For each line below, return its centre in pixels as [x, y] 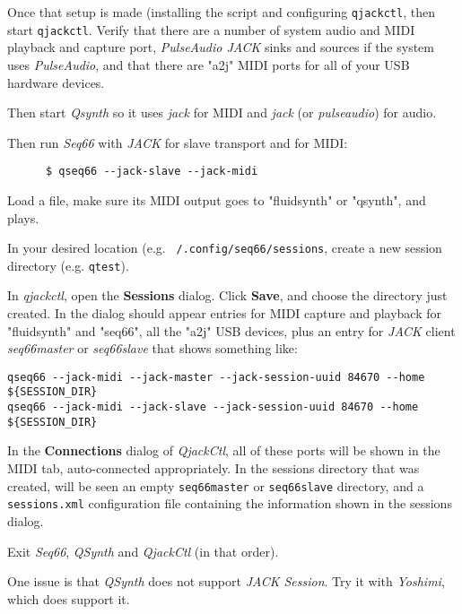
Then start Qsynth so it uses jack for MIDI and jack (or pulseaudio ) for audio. [222, 112]
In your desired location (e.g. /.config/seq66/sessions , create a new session [225, 248]
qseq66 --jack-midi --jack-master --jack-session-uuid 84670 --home [216, 377]
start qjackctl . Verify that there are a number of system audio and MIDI [211, 29]
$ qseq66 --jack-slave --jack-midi [152, 172]
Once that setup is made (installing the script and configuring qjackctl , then [221, 12]
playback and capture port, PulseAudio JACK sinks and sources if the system [221, 47]
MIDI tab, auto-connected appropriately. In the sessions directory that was [214, 468]
